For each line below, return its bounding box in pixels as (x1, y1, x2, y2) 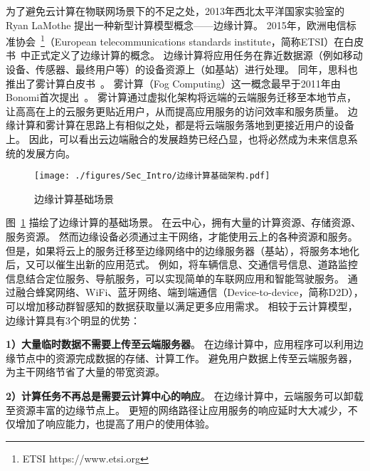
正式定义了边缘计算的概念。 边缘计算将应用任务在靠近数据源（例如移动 (30, 48, 363, 63)
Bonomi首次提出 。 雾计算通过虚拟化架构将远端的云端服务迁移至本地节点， (6, 90, 356, 105)
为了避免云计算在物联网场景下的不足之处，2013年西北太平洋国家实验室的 (6, 4, 344, 18)
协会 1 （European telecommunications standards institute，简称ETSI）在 (15, 32, 344, 48)
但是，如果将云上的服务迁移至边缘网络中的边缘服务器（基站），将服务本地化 (6, 243, 359, 258)
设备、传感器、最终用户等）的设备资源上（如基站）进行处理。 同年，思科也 (6, 62, 358, 77)
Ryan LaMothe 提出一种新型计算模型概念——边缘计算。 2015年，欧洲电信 (6, 17, 347, 32)
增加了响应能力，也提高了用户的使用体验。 (15, 416, 215, 431)
